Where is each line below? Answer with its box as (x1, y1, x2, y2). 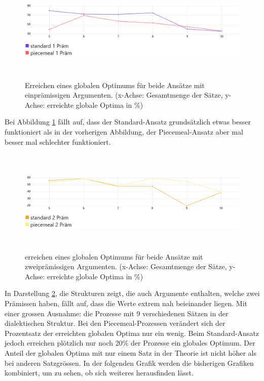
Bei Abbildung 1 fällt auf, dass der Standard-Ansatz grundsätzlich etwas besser (5, 116, 251, 127)
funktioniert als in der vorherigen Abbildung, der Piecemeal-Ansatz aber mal (5, 126, 243, 137)
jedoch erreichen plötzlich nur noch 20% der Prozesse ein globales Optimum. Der (5, 337, 255, 348)
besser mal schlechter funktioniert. (5, 136, 111, 147)
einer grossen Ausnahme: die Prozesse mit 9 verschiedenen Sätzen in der (5, 308, 229, 318)
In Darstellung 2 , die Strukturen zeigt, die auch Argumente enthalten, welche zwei (5, 288, 260, 299)
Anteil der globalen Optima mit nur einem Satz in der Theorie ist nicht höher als (5, 348, 256, 358)
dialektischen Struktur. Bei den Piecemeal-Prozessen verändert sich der (5, 318, 225, 328)
